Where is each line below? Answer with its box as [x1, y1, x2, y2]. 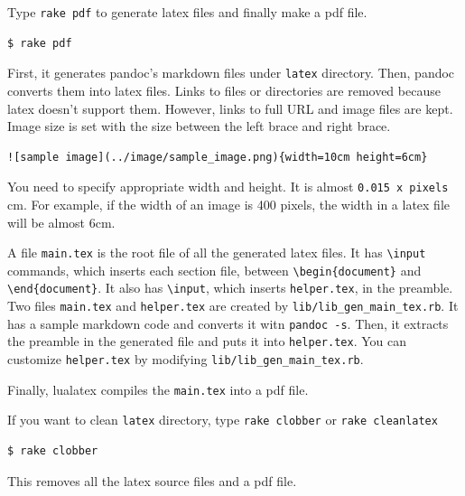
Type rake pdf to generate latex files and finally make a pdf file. [7, 3, 367, 21]
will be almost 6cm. [7, 212, 116, 231]
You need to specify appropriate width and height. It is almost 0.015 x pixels [7, 177, 449, 196]
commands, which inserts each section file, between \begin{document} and [7, 260, 422, 279]
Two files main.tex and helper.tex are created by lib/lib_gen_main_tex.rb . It [7, 296, 459, 315]
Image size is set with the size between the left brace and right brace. [7, 117, 391, 136]
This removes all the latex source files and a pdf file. [7, 471, 297, 490]
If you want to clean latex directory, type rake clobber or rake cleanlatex [7, 410, 438, 429]
